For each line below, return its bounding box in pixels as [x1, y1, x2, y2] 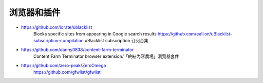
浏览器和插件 [9, 7, 61, 18]
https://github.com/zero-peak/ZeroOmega [21, 62, 106, 68]
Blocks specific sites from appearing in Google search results [33, 31, 157, 36]
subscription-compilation [33, 38, 84, 44]
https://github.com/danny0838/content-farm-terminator [21, 47, 134, 52]
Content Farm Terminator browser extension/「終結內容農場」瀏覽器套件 [33, 53, 180, 59]
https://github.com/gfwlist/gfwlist [33, 69, 101, 75]
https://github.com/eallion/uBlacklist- [157, 31, 232, 36]
